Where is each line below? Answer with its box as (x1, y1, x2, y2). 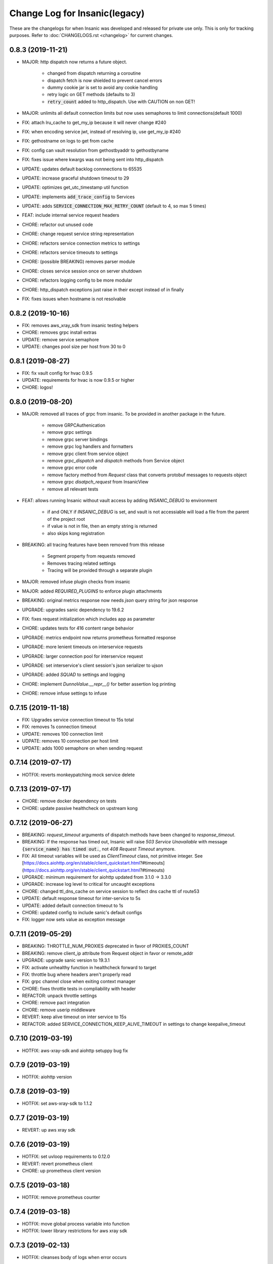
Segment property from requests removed (47, 553, 135, 559)
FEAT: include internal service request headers (22, 212, 120, 218)
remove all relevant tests (47, 486, 99, 492)
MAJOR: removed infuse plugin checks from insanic (22, 579, 130, 585)
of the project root (47, 516, 85, 522)
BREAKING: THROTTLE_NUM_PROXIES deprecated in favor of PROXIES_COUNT (22, 943, 189, 949)
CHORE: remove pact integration (22, 1000, 90, 1006)
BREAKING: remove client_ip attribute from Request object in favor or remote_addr (22, 950, 194, 956)
